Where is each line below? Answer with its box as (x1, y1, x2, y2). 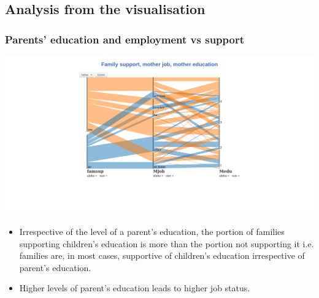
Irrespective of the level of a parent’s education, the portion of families (19, 225, 285, 237)
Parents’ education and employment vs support (5, 31, 245, 47)
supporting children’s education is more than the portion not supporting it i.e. (19, 237, 314, 250)
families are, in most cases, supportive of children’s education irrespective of (19, 249, 305, 262)
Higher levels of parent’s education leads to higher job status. (19, 281, 250, 294)
